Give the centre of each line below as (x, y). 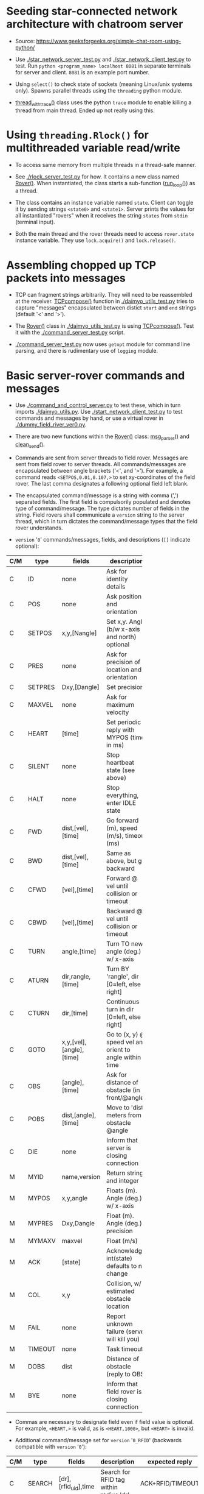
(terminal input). (35, 222)
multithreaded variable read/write (93, 148)
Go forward (122, 820)
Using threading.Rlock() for (77, 135)
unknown (119, 1323)
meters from (124, 1115)
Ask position (124, 597)
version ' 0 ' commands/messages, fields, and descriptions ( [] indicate (103, 539)
